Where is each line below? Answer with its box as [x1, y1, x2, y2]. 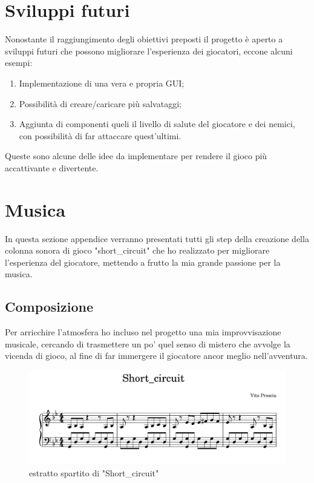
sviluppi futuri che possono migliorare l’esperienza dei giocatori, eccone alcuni [5, 44, 293, 57]
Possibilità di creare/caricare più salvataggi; [19, 97, 182, 110]
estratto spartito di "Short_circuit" [29, 466, 159, 479]
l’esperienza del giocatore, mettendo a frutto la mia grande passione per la [5, 255, 281, 268]
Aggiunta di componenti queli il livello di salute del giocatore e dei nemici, [19, 117, 295, 130]
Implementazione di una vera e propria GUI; [19, 76, 185, 89]
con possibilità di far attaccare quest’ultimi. [19, 129, 182, 142]
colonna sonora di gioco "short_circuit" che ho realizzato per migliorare [5, 244, 270, 257]
